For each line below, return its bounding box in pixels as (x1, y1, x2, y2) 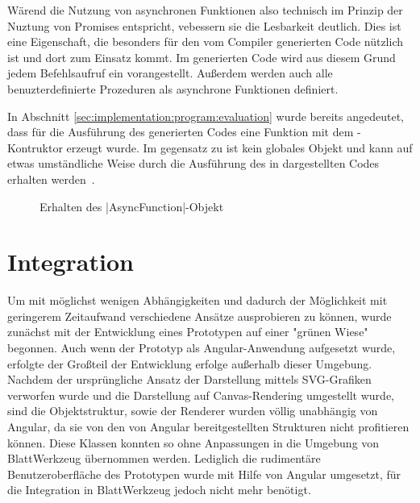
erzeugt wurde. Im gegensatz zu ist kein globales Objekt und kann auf (66, 139, 413, 156)
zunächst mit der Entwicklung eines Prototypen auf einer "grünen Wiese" (7, 323, 368, 340)
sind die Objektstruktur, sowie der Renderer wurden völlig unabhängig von (7, 402, 378, 419)
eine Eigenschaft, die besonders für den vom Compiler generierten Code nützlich (7, 33, 404, 50)
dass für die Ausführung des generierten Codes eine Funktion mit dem (7, 123, 354, 140)
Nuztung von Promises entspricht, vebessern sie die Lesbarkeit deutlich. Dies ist (7, 17, 401, 34)
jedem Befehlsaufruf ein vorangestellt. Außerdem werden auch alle (7, 64, 333, 81)
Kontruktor (7, 139, 63, 156)
